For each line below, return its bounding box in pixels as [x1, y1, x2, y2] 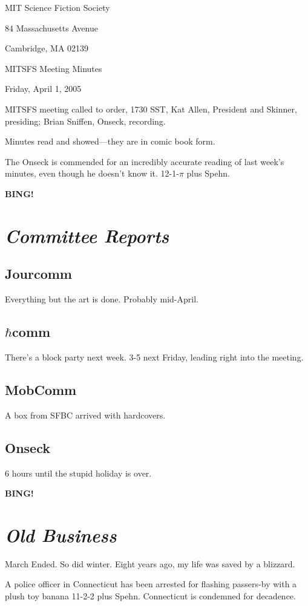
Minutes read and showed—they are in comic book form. [5, 135, 215, 148]
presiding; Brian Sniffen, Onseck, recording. [5, 114, 166, 127]
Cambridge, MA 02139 [5, 42, 89, 54]
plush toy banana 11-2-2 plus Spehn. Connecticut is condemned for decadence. [5, 590, 296, 602]
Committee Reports [5, 223, 169, 248]
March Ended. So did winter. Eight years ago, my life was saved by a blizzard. [5, 557, 295, 570]
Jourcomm [5, 264, 72, 283]
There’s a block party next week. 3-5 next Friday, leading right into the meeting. [5, 350, 304, 363]
